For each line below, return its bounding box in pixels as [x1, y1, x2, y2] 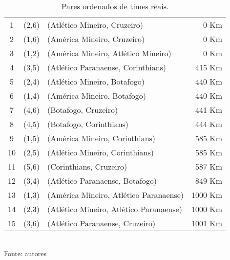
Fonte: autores [4, 248, 47, 258]
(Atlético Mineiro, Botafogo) [47, 76, 145, 87]
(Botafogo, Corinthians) [47, 118, 129, 130]
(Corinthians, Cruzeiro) [47, 161, 127, 172]
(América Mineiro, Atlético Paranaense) [47, 189, 184, 200]
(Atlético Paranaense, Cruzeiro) [47, 217, 156, 229]
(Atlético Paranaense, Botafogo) [47, 175, 157, 186]
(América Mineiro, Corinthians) [47, 132, 156, 144]
